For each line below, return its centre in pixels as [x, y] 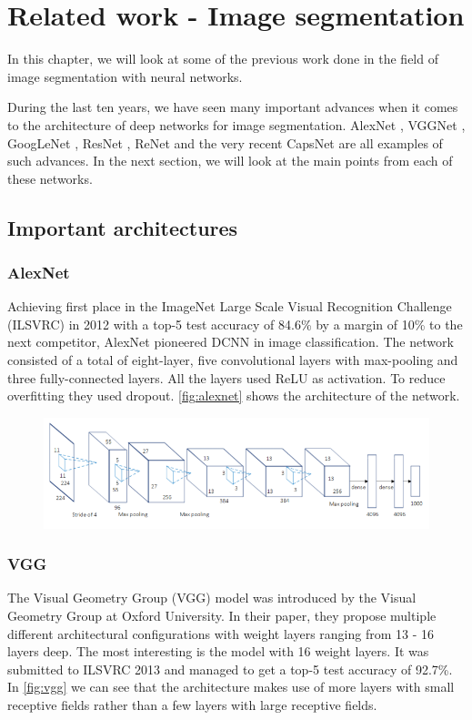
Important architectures [123, 227]
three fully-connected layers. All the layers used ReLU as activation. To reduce [226, 377]
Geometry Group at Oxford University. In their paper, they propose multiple [222, 615]
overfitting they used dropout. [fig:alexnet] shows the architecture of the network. [234, 395]
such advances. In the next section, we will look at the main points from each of [230, 161]
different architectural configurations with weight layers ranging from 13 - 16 [221, 633]
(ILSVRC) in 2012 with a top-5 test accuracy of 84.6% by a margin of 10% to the [235, 324]
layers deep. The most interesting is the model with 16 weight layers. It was [218, 651]
